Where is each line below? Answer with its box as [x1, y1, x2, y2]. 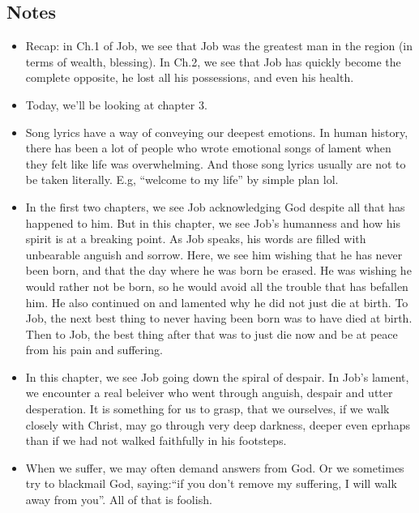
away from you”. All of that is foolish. [25, 491, 212, 508]
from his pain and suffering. [25, 341, 163, 358]
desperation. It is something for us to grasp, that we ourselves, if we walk [25, 400, 390, 417]
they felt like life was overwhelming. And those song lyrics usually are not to [25, 155, 406, 172]
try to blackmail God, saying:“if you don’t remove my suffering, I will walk [25, 475, 397, 492]
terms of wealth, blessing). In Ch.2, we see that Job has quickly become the [25, 53, 401, 70]
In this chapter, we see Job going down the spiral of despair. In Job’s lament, [25, 368, 409, 385]
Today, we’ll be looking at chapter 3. [25, 96, 207, 113]
